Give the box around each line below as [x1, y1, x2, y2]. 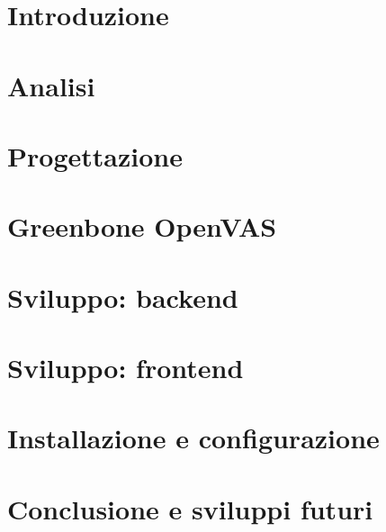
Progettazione [7, 137, 183, 174]
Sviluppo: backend [7, 278, 238, 315]
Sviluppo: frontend [7, 349, 244, 386]
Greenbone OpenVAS [7, 208, 277, 245]
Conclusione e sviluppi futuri [7, 490, 373, 527]
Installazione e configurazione [7, 419, 380, 456]
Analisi [7, 67, 95, 104]
